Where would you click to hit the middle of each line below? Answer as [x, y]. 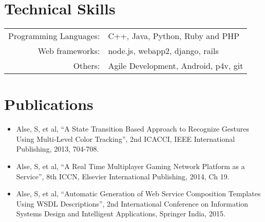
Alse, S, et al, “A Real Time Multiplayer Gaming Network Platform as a [130, 166]
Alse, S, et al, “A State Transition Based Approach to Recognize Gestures [133, 129]
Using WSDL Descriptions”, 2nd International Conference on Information [132, 203]
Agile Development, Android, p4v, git [176, 66]
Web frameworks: [69, 51]
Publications [49, 104]
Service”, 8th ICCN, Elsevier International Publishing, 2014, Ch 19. [123, 176]
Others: [87, 66]
